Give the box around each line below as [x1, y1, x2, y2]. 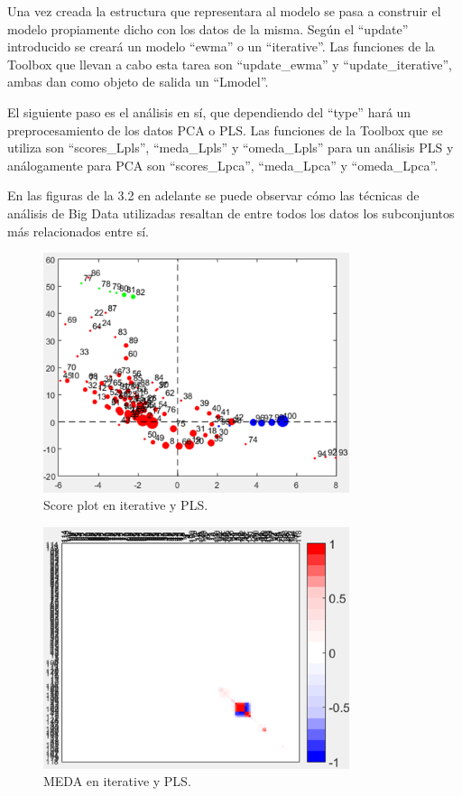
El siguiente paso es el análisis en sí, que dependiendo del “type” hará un [7, 102, 411, 121]
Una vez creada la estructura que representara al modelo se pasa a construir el [7, 2, 441, 20]
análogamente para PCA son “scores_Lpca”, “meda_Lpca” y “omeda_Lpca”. [7, 155, 439, 174]
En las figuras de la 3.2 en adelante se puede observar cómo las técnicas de [7, 186, 420, 205]
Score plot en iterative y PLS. [43, 495, 208, 514]
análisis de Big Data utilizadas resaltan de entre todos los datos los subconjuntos [7, 203, 455, 222]
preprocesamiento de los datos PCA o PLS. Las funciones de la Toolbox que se [7, 120, 443, 139]
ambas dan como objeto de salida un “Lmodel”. [7, 72, 269, 91]
